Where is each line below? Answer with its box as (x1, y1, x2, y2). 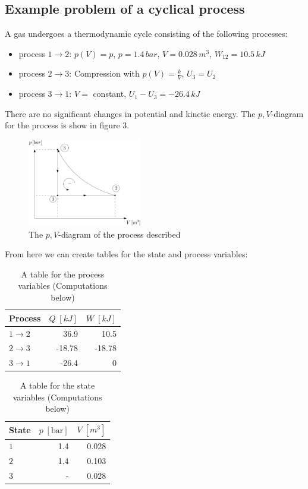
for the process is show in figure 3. (5, 119, 130, 131)
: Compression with (69, 67, 140, 80)
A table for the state (20, 379, 95, 392)
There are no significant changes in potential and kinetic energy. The (5, 107, 256, 119)
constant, (93, 87, 127, 100)
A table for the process (21, 267, 105, 280)
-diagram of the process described (58, 228, 181, 240)
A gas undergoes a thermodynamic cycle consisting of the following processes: (5, 27, 288, 40)
